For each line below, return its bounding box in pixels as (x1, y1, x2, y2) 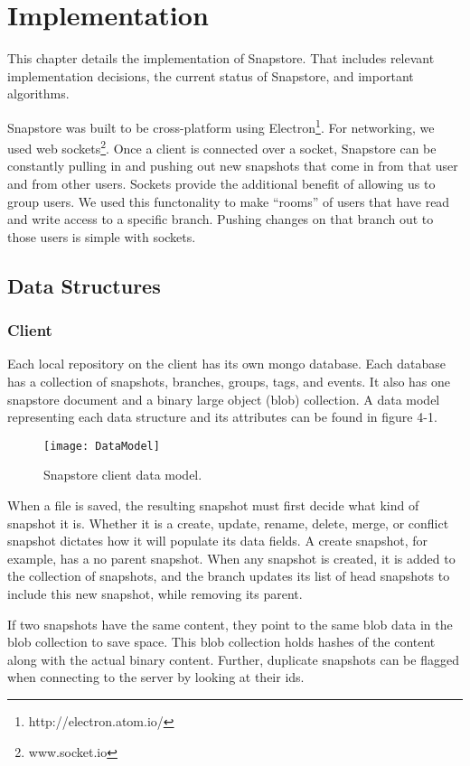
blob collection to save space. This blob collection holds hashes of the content (7, 632, 436, 651)
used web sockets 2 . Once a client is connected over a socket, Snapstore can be (7, 136, 437, 157)
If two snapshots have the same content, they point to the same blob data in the (7, 614, 453, 633)
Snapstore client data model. (43, 465, 202, 484)
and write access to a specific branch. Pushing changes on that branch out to (7, 210, 434, 229)
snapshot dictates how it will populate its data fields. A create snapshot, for (7, 531, 428, 550)
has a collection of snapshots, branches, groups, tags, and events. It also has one (7, 371, 451, 390)
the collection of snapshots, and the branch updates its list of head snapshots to (7, 566, 450, 585)
